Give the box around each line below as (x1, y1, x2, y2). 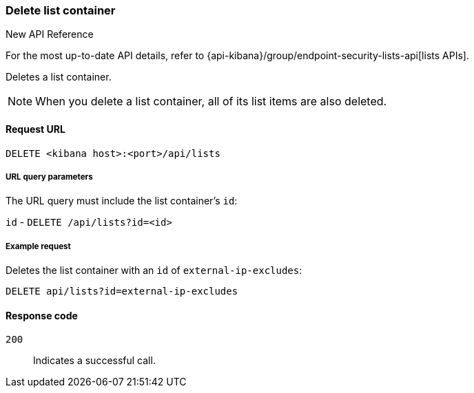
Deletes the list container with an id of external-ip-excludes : (6, 264, 302, 277)
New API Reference (6, 28, 94, 41)
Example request (6, 241, 71, 251)
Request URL (6, 123, 65, 135)
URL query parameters (6, 171, 93, 182)
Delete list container (6, 3, 116, 17)
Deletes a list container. (6, 71, 112, 83)
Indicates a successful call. (33, 354, 156, 367)
